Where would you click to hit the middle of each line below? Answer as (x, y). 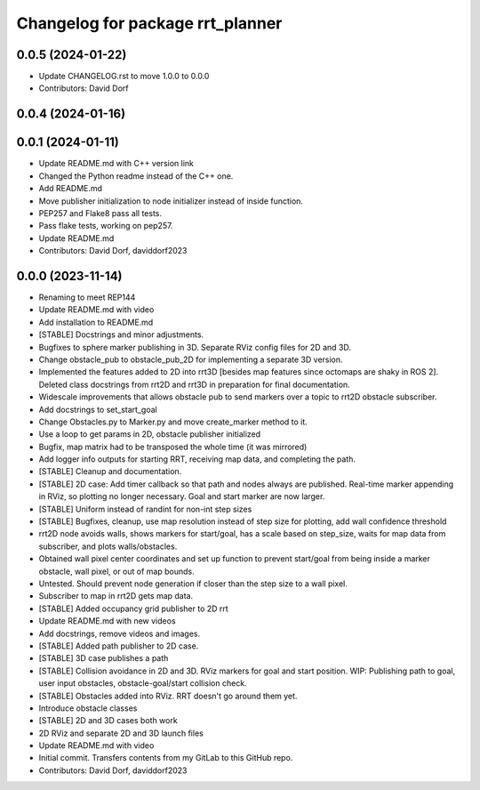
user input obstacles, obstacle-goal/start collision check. (143, 683)
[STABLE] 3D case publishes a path (104, 658)
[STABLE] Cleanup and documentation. (110, 472)
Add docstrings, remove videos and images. (120, 633)
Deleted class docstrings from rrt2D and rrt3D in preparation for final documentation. (194, 384)
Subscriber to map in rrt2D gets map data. (116, 596)
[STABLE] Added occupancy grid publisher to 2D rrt (133, 609)
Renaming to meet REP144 (87, 297)
